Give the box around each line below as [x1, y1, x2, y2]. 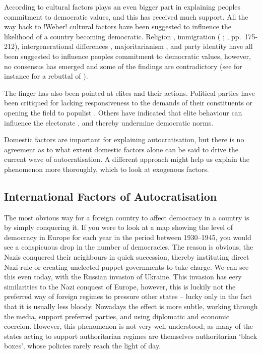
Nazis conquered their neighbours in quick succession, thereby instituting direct [4, 252, 249, 262]
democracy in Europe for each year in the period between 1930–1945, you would [4, 231, 251, 242]
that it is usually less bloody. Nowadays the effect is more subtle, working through [4, 301, 258, 312]
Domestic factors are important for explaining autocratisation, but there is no [4, 134, 244, 145]
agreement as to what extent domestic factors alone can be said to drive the [4, 144, 239, 154]
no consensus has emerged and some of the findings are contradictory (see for [4, 61, 242, 71]
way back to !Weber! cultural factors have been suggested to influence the [4, 21, 232, 32]
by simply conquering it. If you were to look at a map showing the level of [4, 222, 233, 232]
